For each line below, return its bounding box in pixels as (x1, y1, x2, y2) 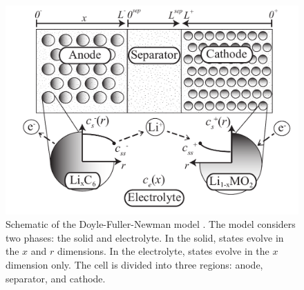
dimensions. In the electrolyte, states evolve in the (57, 244, 269, 258)
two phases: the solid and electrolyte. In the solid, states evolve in (6, 230, 284, 244)
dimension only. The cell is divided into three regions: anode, (6, 258, 263, 272)
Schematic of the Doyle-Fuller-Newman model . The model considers (6, 217, 296, 231)
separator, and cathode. (6, 271, 106, 285)
